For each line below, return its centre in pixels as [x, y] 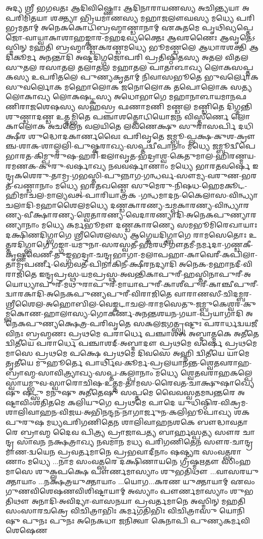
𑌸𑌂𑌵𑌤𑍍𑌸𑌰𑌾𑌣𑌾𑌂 [222, 451]
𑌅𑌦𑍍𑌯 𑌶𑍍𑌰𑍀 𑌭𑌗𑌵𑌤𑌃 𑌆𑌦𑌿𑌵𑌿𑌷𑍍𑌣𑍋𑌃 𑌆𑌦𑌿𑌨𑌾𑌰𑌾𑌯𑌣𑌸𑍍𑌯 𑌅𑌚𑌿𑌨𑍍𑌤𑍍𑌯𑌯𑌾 [123, 8]
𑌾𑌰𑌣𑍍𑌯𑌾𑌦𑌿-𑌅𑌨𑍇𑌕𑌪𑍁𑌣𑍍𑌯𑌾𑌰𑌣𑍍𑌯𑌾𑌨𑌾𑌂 [131, 215]
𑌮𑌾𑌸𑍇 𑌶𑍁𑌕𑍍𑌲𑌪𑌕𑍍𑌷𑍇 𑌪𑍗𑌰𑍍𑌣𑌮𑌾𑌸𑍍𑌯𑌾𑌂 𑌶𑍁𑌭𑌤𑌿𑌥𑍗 [107, 471]
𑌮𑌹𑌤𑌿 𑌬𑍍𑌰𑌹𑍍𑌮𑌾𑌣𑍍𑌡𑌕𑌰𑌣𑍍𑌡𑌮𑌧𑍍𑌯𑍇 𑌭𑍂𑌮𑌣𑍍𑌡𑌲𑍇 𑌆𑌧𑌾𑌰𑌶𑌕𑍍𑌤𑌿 [138, 47]
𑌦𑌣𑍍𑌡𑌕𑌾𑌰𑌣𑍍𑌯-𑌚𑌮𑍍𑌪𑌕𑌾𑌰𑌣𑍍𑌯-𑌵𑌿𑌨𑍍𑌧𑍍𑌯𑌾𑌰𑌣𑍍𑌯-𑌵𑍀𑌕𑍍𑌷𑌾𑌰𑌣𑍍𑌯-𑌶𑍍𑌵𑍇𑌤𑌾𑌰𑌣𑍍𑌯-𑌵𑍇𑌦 [180, 205]
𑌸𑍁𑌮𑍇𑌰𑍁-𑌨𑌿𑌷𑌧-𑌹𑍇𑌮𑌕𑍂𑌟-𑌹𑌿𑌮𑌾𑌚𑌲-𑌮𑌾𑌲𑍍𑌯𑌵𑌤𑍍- [189, 185]
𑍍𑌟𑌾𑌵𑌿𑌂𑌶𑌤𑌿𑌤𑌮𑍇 [35, 402]
